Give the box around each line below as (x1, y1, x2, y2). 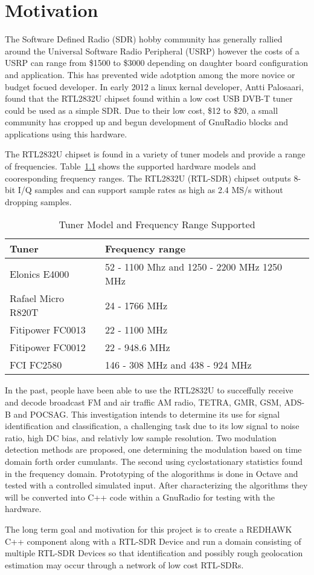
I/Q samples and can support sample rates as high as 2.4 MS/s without (18, 183, 283, 196)
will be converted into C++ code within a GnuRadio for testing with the (5, 490, 275, 503)
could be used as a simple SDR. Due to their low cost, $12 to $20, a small (5, 103, 278, 116)
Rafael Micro (10, 291, 65, 306)
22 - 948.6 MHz (105, 340, 170, 355)
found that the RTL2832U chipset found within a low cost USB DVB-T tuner (5, 92, 293, 105)
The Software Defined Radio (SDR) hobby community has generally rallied (5, 33, 283, 45)
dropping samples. (5, 195, 72, 208)
